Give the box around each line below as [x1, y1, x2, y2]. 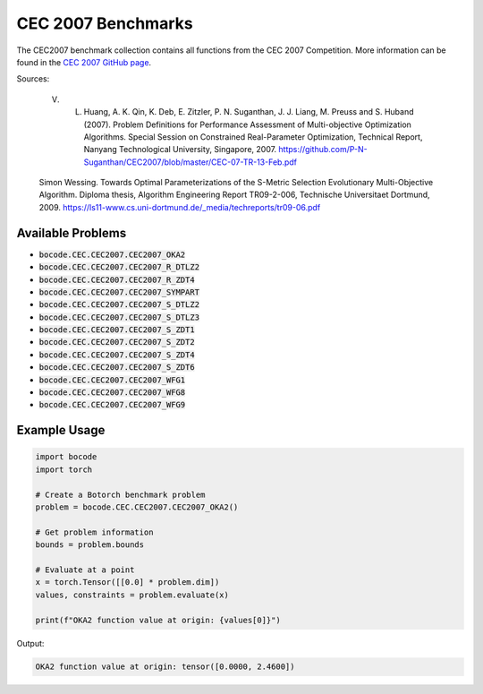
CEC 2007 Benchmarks [16, 13, 193, 33]
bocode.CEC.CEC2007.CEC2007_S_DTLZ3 [38, 312, 200, 322]
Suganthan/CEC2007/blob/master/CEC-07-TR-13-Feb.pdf [83, 157, 297, 167]
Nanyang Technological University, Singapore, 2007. [83, 144, 277, 155]
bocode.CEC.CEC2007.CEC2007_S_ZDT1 [38, 325, 196, 335]
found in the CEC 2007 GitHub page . [16, 56, 152, 67]
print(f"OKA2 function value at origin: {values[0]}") [35, 614, 281, 625]
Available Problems [16, 225, 127, 241]
